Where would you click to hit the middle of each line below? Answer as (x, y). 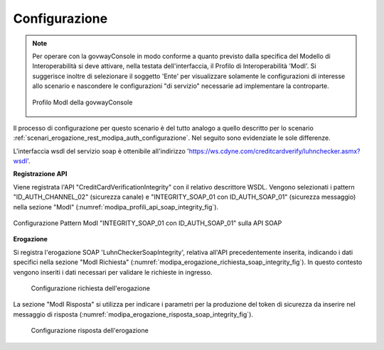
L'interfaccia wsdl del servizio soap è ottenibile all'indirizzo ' (101, 151)
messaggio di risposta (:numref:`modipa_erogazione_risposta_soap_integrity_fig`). (133, 314)
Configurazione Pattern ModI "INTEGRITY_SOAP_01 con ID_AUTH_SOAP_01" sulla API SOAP (148, 223)
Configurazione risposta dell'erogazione (90, 331)
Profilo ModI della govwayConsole (82, 102)
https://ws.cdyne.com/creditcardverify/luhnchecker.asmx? (274, 151)
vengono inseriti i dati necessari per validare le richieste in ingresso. (113, 272)
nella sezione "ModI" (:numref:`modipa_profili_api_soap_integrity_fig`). (116, 207)
